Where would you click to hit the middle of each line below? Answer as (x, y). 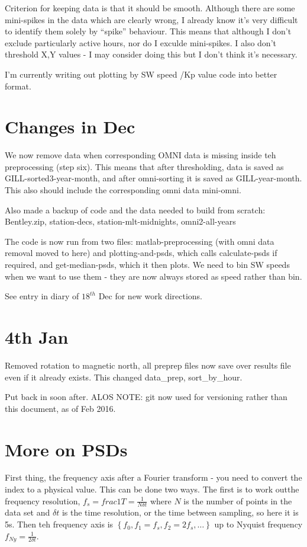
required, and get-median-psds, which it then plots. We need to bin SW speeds (147, 265)
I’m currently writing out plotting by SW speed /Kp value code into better (141, 74)
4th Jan (37, 337)
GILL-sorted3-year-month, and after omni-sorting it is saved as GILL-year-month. (153, 178)
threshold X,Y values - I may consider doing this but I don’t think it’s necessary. (151, 54)
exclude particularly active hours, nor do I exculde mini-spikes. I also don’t (140, 42)
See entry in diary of (42, 296)
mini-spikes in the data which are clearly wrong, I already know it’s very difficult (151, 19)
